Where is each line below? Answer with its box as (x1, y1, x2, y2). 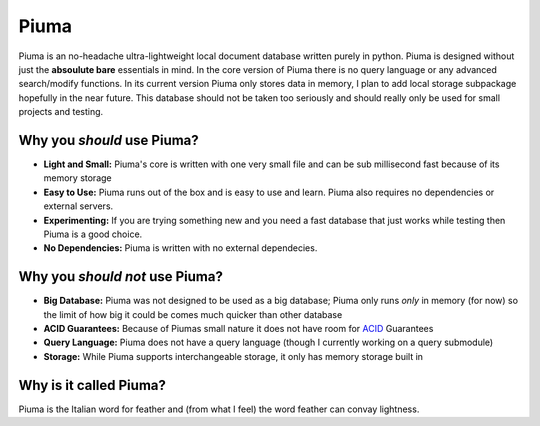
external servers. (43, 200, 114, 212)
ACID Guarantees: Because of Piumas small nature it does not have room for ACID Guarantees (43, 323, 434, 335)
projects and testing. (18, 106, 104, 118)
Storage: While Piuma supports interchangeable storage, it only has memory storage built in (43, 350, 424, 362)
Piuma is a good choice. (43, 228, 143, 240)
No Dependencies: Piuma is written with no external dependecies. (43, 242, 318, 254)
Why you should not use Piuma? (18, 268, 224, 285)
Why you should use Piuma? (18, 131, 199, 149)
